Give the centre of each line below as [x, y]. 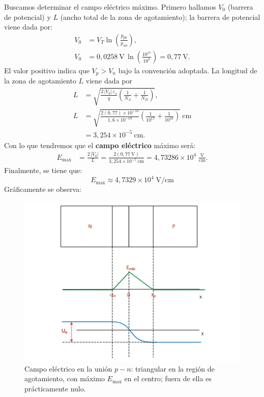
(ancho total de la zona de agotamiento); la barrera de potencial [160, 17]
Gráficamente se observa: [43, 189]
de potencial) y [27, 17]
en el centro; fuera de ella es [168, 378]
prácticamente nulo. [55, 388]
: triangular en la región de [173, 368]
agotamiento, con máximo [65, 378]
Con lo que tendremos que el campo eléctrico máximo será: [100, 145]
